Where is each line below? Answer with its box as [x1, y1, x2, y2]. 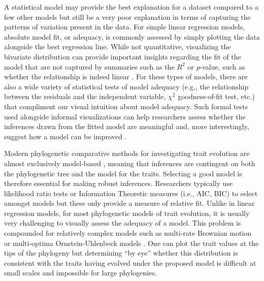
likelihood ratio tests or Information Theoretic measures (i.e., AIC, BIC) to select [4, 188, 258, 198]
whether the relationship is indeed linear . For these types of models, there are [4, 71, 248, 82]
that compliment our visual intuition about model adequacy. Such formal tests [4, 101, 248, 111]
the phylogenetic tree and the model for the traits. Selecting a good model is [4, 168, 242, 178]
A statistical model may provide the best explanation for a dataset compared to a [4, 2, 258, 12]
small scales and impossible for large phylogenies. [4, 267, 157, 278]
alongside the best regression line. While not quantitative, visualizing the [4, 41, 231, 52]
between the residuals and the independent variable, [4, 91, 166, 102]
